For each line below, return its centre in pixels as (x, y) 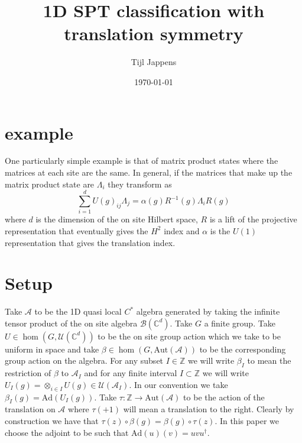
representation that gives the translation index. (90, 242)
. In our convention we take (178, 384)
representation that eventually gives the (77, 230)
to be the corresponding (243, 349)
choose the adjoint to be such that (67, 432)
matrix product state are (50, 184)
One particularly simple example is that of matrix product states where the (142, 161)
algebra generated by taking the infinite (208, 311)
